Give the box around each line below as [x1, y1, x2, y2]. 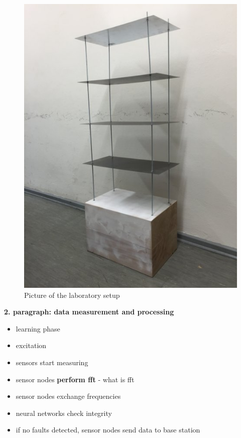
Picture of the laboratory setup [24, 289, 120, 300]
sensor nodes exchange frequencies [16, 391, 121, 401]
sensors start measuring [16, 357, 88, 367]
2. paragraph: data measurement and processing [4, 306, 174, 317]
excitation [16, 340, 47, 351]
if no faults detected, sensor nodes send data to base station [16, 424, 200, 435]
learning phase [16, 323, 60, 334]
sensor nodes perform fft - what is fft [16, 374, 135, 384]
